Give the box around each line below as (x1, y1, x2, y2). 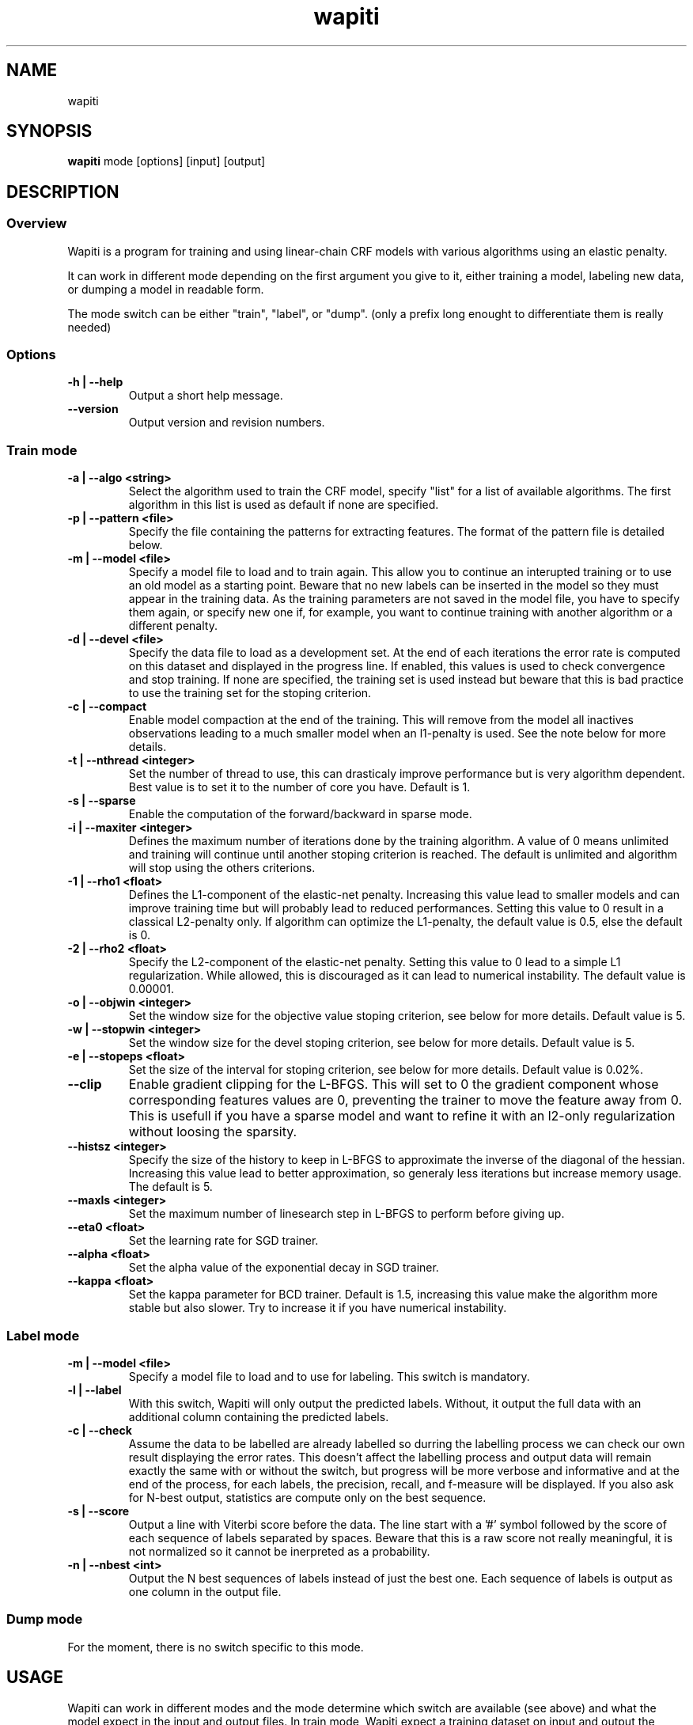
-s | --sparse (67, 794, 136, 808)
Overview (6, 215, 67, 232)
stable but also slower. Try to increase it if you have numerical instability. (128, 1301, 507, 1315)
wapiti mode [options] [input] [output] (67, 154, 266, 169)
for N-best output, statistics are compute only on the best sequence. (128, 1490, 487, 1504)
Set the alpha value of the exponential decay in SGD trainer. (128, 1261, 439, 1275)
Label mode (6, 1327, 80, 1344)
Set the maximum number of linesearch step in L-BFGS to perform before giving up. (128, 1207, 565, 1221)
